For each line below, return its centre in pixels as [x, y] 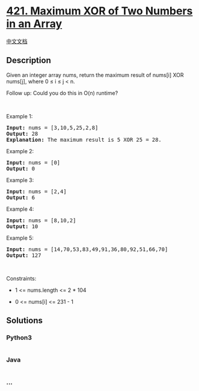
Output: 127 [24, 255]
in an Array [34, 24]
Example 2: [20, 151]
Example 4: [20, 209]
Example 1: [20, 116]
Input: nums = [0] [33, 162]
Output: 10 [22, 226]
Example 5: [20, 238]
